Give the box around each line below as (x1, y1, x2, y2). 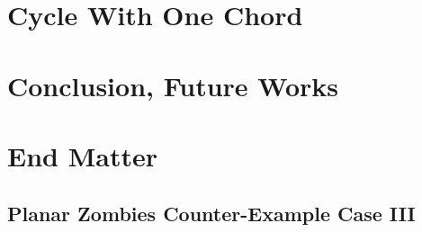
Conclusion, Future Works (7, 67, 339, 103)
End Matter (7, 137, 157, 174)
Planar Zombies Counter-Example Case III (7, 199, 416, 227)
